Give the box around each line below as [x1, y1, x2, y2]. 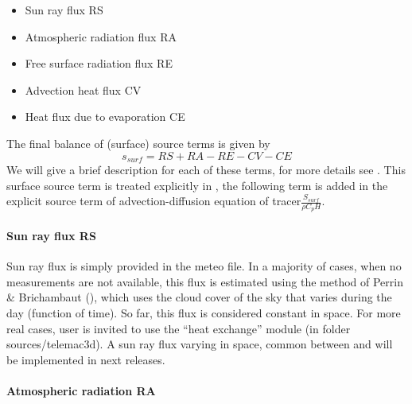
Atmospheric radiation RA [6, 382, 156, 398]
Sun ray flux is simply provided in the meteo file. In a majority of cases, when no [6, 258, 402, 274]
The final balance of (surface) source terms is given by [6, 134, 270, 151]
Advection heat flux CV [25, 81, 142, 98]
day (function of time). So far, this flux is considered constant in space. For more [6, 305, 401, 321]
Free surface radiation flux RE [25, 55, 173, 72]
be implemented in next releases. [6, 351, 165, 367]
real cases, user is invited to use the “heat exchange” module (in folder [6, 320, 351, 336]
